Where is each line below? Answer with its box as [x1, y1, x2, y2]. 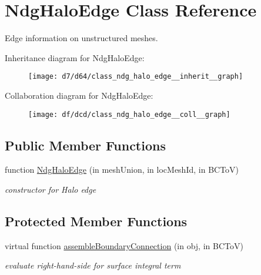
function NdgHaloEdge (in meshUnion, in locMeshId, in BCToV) [5, 163, 239, 176]
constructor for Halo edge [5, 183, 96, 196]
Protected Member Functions [5, 212, 188, 230]
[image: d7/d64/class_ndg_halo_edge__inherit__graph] [28, 72, 243, 81]
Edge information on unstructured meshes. [5, 32, 158, 44]
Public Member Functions [5, 136, 166, 154]
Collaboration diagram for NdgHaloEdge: [5, 89, 153, 101]
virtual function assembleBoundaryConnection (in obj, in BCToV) [5, 239, 243, 251]
